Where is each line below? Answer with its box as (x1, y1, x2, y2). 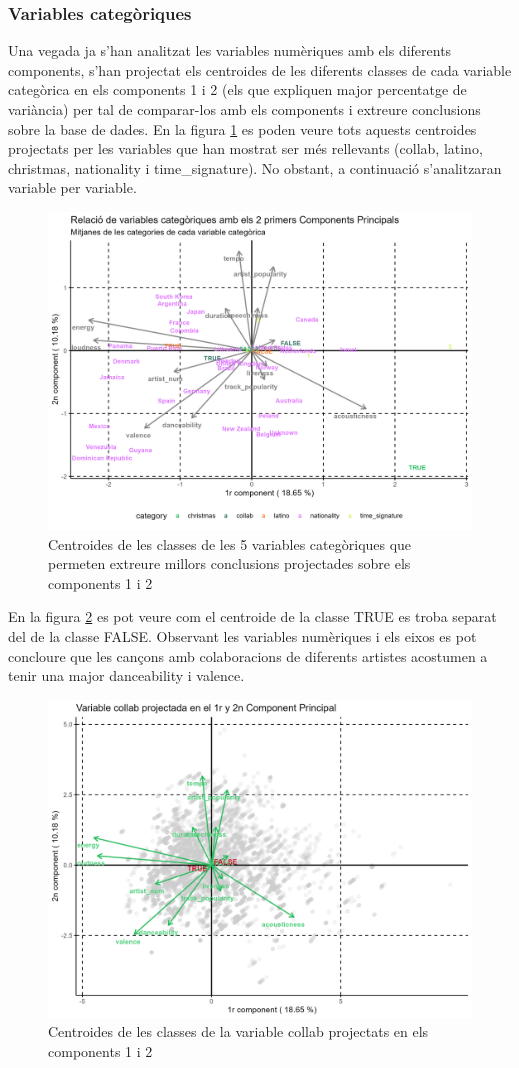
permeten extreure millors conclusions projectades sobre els (48, 553, 411, 574)
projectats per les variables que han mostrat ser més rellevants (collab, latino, (8, 138, 483, 159)
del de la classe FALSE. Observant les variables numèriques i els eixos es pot (8, 625, 477, 646)
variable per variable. (8, 177, 137, 198)
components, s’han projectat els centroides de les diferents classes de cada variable (8, 59, 512, 80)
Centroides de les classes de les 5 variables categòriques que (48, 533, 412, 554)
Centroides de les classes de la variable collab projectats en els (48, 1021, 429, 1042)
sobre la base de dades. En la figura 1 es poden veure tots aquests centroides (8, 118, 477, 139)
